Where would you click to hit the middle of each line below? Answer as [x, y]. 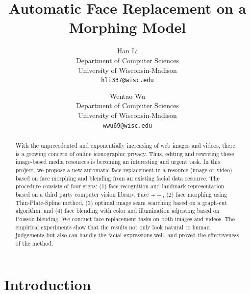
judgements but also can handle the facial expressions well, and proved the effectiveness [127, 235]
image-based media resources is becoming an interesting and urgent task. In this [118, 162]
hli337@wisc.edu [127, 80]
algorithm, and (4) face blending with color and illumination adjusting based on [117, 211]
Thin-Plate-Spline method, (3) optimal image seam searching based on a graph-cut [121, 202]
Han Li [127, 51]
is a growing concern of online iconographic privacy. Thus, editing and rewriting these [125, 153]
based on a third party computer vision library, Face [82, 194]
